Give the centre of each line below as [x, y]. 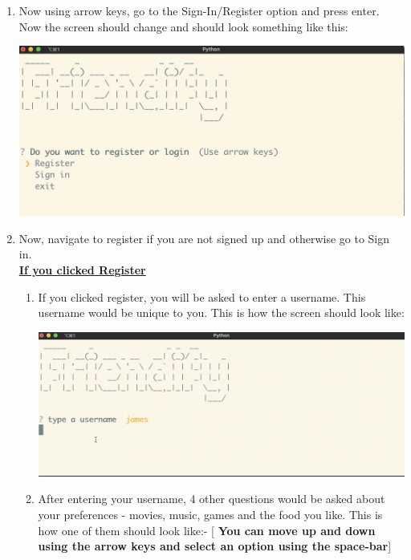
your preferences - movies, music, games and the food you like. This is [210, 514]
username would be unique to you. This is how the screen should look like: [221, 312]
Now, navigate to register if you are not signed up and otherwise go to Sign [204, 238]
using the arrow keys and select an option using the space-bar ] [215, 546]
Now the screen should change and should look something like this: [183, 26]
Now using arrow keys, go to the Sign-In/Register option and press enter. [199, 10]
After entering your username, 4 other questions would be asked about [212, 499]
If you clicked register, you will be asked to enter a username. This [202, 296]
